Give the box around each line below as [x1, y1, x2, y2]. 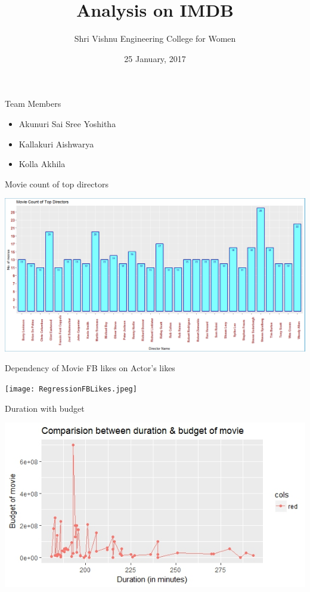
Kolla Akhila [18, 158, 66, 170]
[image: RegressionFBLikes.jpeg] [5, 384, 137, 393]
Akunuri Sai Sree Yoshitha [18, 117, 116, 129]
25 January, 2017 [124, 52, 186, 64]
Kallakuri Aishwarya [18, 137, 94, 150]
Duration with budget [5, 402, 85, 414]
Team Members [5, 97, 61, 110]
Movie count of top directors [5, 177, 108, 190]
